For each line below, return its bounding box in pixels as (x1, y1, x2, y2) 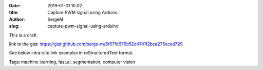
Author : (9, 16, 25, 22)
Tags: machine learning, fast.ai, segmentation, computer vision (9, 59, 135, 65)
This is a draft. (9, 32, 38, 38)
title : (9, 10, 19, 16)
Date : (9, 3, 20, 8)
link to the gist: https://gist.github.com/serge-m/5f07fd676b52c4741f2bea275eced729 (9, 41, 183, 47)
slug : (9, 23, 19, 29)
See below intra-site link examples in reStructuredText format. (9, 50, 133, 56)
